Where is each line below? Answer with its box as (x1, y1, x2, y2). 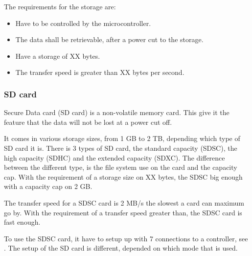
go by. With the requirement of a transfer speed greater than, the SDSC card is (4, 207, 242, 217)
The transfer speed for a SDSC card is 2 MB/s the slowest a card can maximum (4, 197, 244, 208)
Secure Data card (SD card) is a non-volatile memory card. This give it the (4, 107, 229, 117)
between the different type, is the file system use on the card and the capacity (4, 162, 237, 172)
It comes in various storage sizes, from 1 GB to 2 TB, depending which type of (4, 133, 240, 143)
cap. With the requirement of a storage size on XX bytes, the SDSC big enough (4, 171, 243, 182)
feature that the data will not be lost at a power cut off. (4, 116, 172, 127)
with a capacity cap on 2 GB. (4, 181, 92, 191)
